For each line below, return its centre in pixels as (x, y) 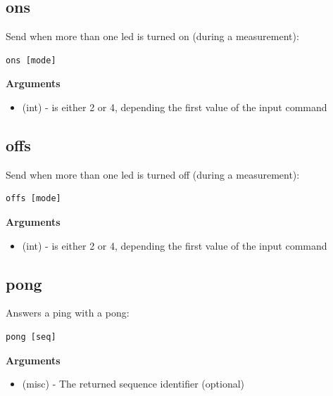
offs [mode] (33, 199)
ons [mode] (31, 60)
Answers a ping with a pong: (68, 313)
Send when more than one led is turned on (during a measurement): (152, 36)
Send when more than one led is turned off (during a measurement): (153, 174)
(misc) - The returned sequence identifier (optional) (133, 384)
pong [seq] (31, 337)
